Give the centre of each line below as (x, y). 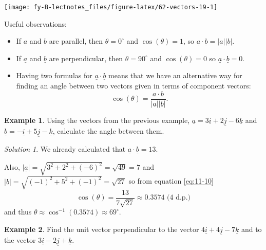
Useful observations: (35, 23)
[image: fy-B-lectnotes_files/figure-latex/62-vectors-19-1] (111, 7)
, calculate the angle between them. (108, 130)
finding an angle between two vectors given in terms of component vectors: (134, 86)
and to (251, 229)
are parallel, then (76, 41)
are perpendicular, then (86, 58)
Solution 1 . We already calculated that (65, 149)
